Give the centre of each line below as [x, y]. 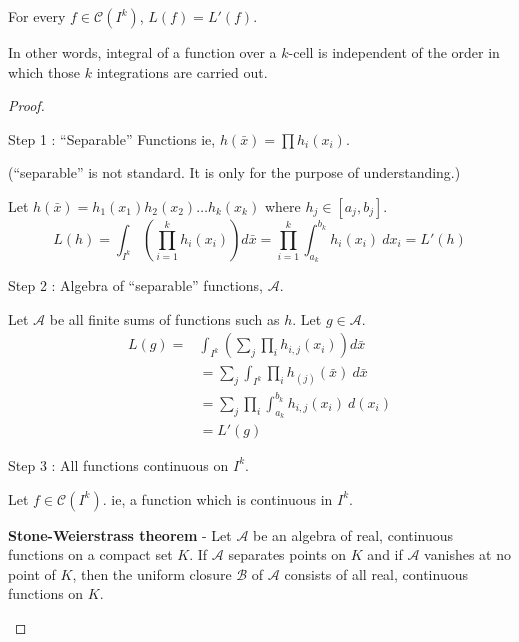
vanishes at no [467, 554]
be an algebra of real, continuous [353, 534]
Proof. [26, 105]
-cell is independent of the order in [394, 52]
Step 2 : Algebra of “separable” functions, [135, 285]
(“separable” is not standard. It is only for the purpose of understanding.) [234, 172]
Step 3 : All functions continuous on [118, 464]
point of [32, 573]
